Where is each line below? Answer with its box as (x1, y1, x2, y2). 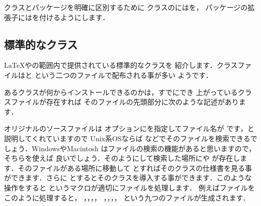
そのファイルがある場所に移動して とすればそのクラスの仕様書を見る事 (18, 162, 252, 173)
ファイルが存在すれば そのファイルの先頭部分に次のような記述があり (11, 96, 239, 107)
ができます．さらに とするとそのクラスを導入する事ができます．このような (4, 172, 252, 183)
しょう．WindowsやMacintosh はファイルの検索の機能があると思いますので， (4, 143, 256, 153)
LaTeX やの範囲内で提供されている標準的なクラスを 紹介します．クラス (4, 60, 238, 70)
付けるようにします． (39, 12, 110, 22)
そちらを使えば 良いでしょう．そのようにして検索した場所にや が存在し (4, 153, 240, 163)
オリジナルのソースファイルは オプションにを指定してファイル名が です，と (4, 123, 254, 134)
